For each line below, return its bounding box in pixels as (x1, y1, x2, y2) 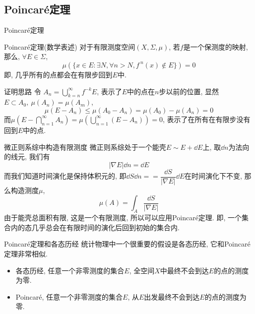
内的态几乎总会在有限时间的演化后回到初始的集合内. (10, 222, 180, 232)
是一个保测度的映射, (183, 41, 248, 52)
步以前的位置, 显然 (159, 86, 219, 96)
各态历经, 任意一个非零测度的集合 (15, 265, 125, 275)
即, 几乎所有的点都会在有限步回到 (4, 69, 113, 79)
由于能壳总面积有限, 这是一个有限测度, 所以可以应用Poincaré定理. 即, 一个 (4, 212, 242, 223)
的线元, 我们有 (4, 151, 50, 162)
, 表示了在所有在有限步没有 (163, 114, 251, 124)
